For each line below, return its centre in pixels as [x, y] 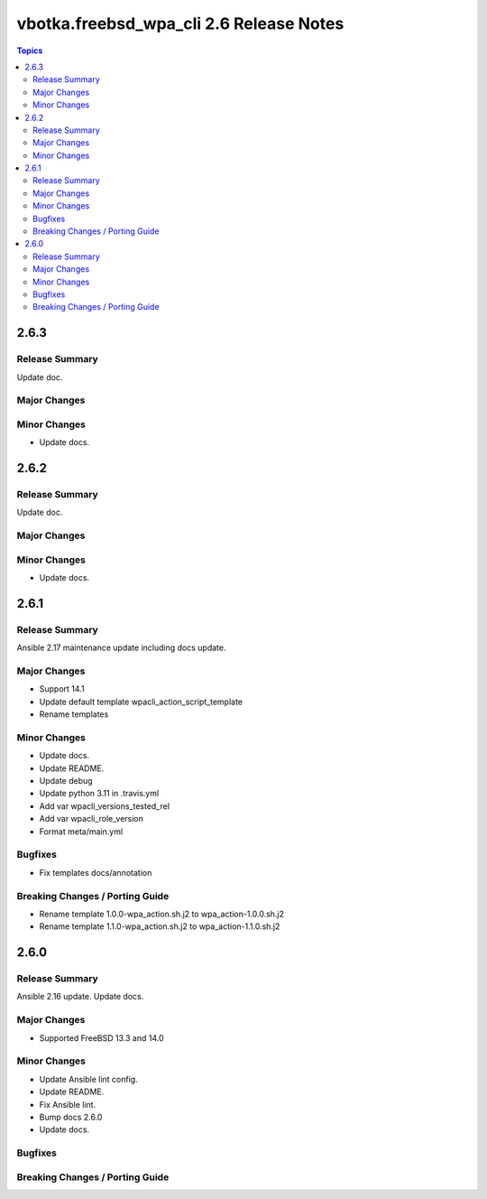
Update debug [66, 781]
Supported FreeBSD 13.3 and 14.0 [101, 1037]
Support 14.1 [62, 689]
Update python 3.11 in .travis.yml [99, 794]
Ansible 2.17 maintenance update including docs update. [121, 648]
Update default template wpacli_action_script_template [141, 702]
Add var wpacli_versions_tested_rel [105, 806]
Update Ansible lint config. [89, 1079]
